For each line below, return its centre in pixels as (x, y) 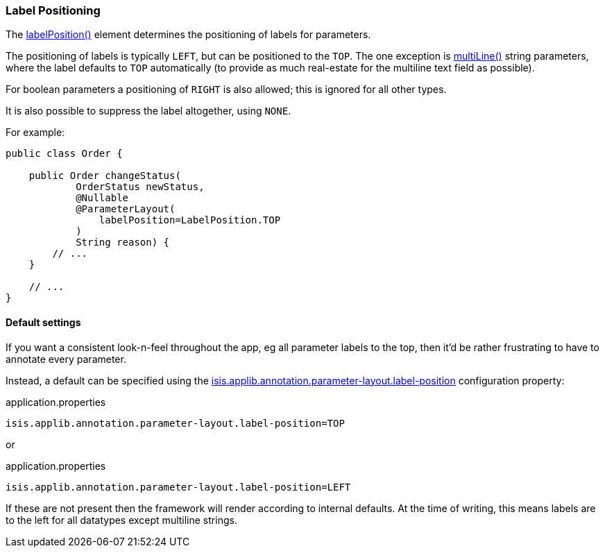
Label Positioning (53, 10)
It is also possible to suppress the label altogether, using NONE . (148, 111)
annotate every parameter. (66, 359)
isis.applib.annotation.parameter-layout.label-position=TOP (175, 423)
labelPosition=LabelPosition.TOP (190, 220)
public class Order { (64, 154)
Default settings (43, 322)
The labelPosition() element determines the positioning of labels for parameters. (188, 35)
